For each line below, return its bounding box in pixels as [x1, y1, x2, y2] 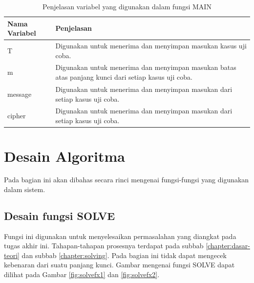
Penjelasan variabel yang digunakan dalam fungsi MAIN [42, 1, 212, 11]
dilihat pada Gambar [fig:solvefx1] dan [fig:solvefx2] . [4, 269, 160, 279]
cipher [7, 110, 26, 121]
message [7, 88, 32, 99]
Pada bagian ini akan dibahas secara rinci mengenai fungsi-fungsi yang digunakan [4, 174, 249, 185]
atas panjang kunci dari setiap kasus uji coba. [55, 72, 192, 82]
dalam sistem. [4, 184, 45, 194]
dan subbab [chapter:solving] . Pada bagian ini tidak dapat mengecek [21, 250, 227, 260]
